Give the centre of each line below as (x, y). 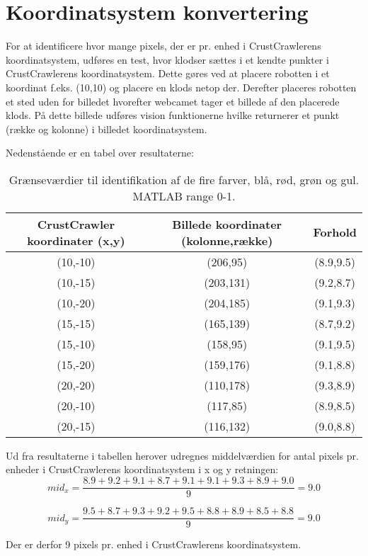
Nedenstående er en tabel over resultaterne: (100, 153)
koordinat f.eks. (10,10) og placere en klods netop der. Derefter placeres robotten (181, 87)
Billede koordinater (227, 224)
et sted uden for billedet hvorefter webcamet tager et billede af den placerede (173, 101)
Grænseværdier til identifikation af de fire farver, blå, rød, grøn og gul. (184, 179)
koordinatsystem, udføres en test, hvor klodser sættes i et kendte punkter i (167, 59)
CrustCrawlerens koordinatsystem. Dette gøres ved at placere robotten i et (168, 73)
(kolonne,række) (227, 240)
